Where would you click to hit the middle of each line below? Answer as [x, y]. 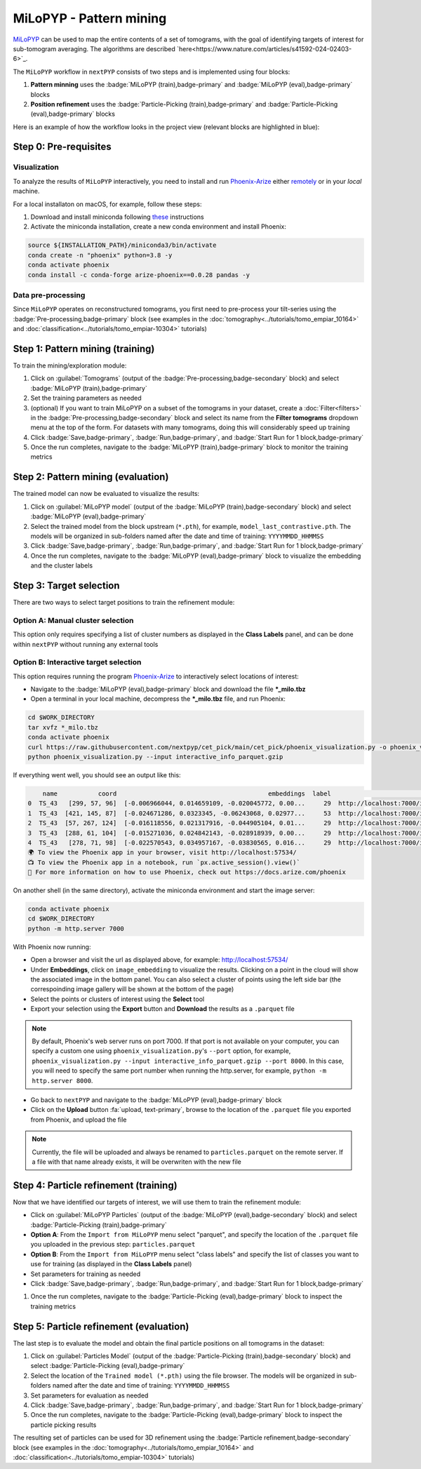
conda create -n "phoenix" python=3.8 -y [100, 255]
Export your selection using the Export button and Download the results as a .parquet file [162, 1009]
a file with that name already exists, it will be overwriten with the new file [136, 1162]
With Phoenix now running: [52, 946]
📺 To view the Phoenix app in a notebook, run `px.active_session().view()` [164, 862]
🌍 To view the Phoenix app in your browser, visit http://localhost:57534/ [162, 853]
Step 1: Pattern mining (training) [84, 348]
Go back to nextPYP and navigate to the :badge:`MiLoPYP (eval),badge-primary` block [156, 1100]
